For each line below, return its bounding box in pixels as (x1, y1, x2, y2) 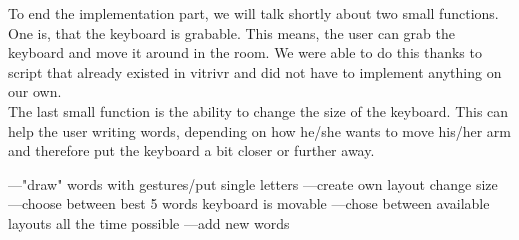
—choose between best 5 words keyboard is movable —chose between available (8, 193, 490, 214)
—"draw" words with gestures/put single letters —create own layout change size (8, 173, 498, 194)
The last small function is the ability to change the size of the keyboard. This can (8, 100, 509, 121)
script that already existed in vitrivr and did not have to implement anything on (8, 61, 502, 82)
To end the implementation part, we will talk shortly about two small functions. (8, 3, 499, 23)
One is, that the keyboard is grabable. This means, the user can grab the (8, 22, 455, 43)
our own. (8, 81, 62, 102)
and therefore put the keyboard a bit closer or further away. (8, 140, 375, 161)
